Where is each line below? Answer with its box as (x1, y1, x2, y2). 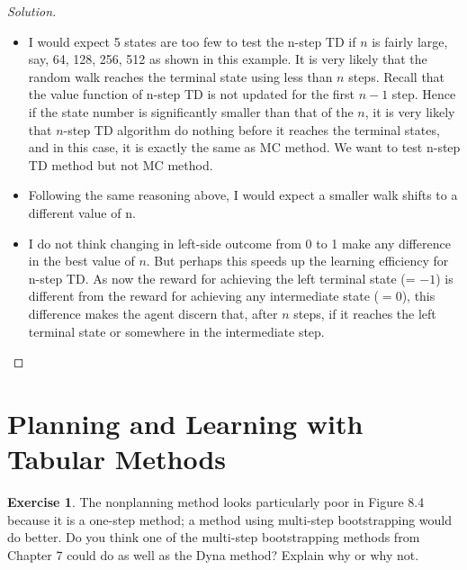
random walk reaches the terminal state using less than (28, 67, 333, 86)
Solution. (7, 2, 57, 20)
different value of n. (28, 203, 136, 222)
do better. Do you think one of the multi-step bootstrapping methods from (7, 528, 420, 547)
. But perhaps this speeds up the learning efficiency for (146, 251, 449, 270)
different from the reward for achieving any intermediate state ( (28, 286, 379, 305)
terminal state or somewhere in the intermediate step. (28, 321, 325, 340)
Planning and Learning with (7, 404, 364, 441)
